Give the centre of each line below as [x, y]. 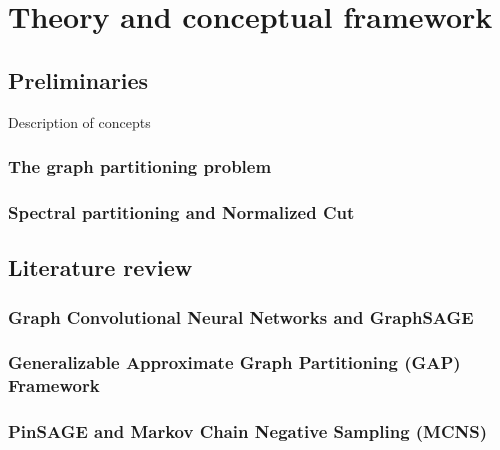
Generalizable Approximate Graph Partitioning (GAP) [234, 362]
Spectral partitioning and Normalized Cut [181, 211]
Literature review [100, 267]
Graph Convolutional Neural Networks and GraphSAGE [241, 316]
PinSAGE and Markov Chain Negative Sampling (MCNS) [248, 431]
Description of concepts [79, 121]
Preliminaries [78, 79]
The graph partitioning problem [140, 166]
